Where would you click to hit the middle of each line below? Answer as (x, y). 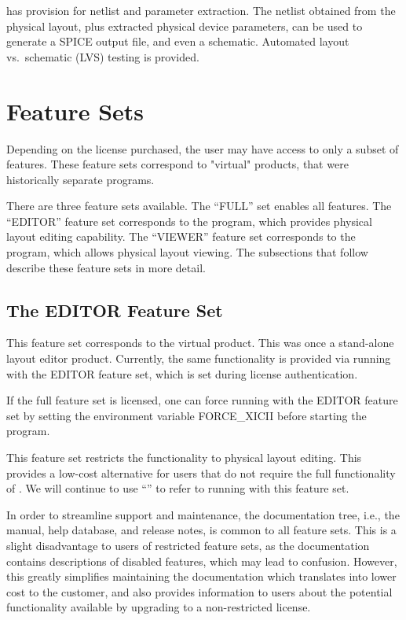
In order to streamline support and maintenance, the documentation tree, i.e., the (203, 514)
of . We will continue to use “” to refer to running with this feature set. (178, 488)
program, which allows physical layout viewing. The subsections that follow (187, 252)
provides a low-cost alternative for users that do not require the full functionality (201, 472)
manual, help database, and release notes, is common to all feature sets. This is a (201, 530)
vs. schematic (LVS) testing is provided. (103, 56)
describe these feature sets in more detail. (106, 267)
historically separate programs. (80, 179)
